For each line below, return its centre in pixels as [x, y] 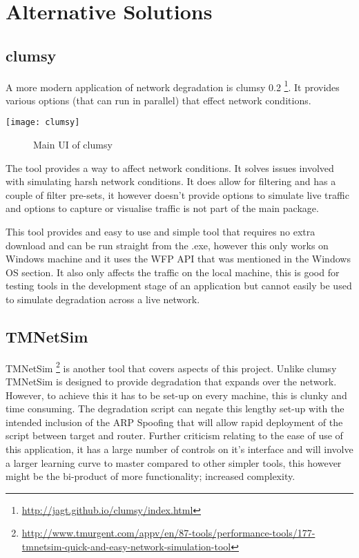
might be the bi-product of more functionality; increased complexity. [151, 476]
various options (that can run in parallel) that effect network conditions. [158, 100]
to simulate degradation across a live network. [103, 299]
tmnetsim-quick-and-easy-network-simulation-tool [126, 546]
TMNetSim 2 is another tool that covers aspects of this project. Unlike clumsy [171, 367]
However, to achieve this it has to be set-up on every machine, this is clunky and [176, 395]
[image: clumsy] [43, 123]
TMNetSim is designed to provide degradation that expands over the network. [171, 382]
